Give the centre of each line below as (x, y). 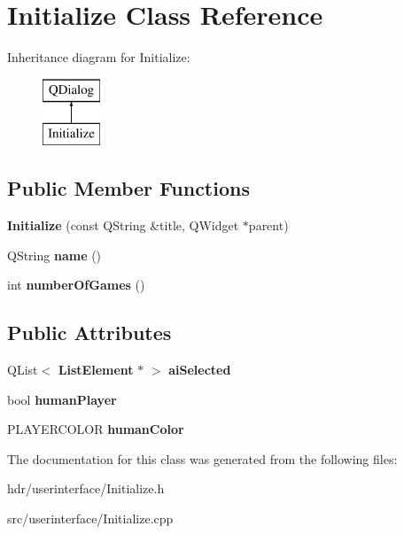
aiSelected (200, 370)
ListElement (96, 370)
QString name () (54, 255)
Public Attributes (89, 333)
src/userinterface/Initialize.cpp (90, 519)
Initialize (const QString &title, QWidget (123, 225)
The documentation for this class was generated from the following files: (202, 458)
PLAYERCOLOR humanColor (96, 429)
